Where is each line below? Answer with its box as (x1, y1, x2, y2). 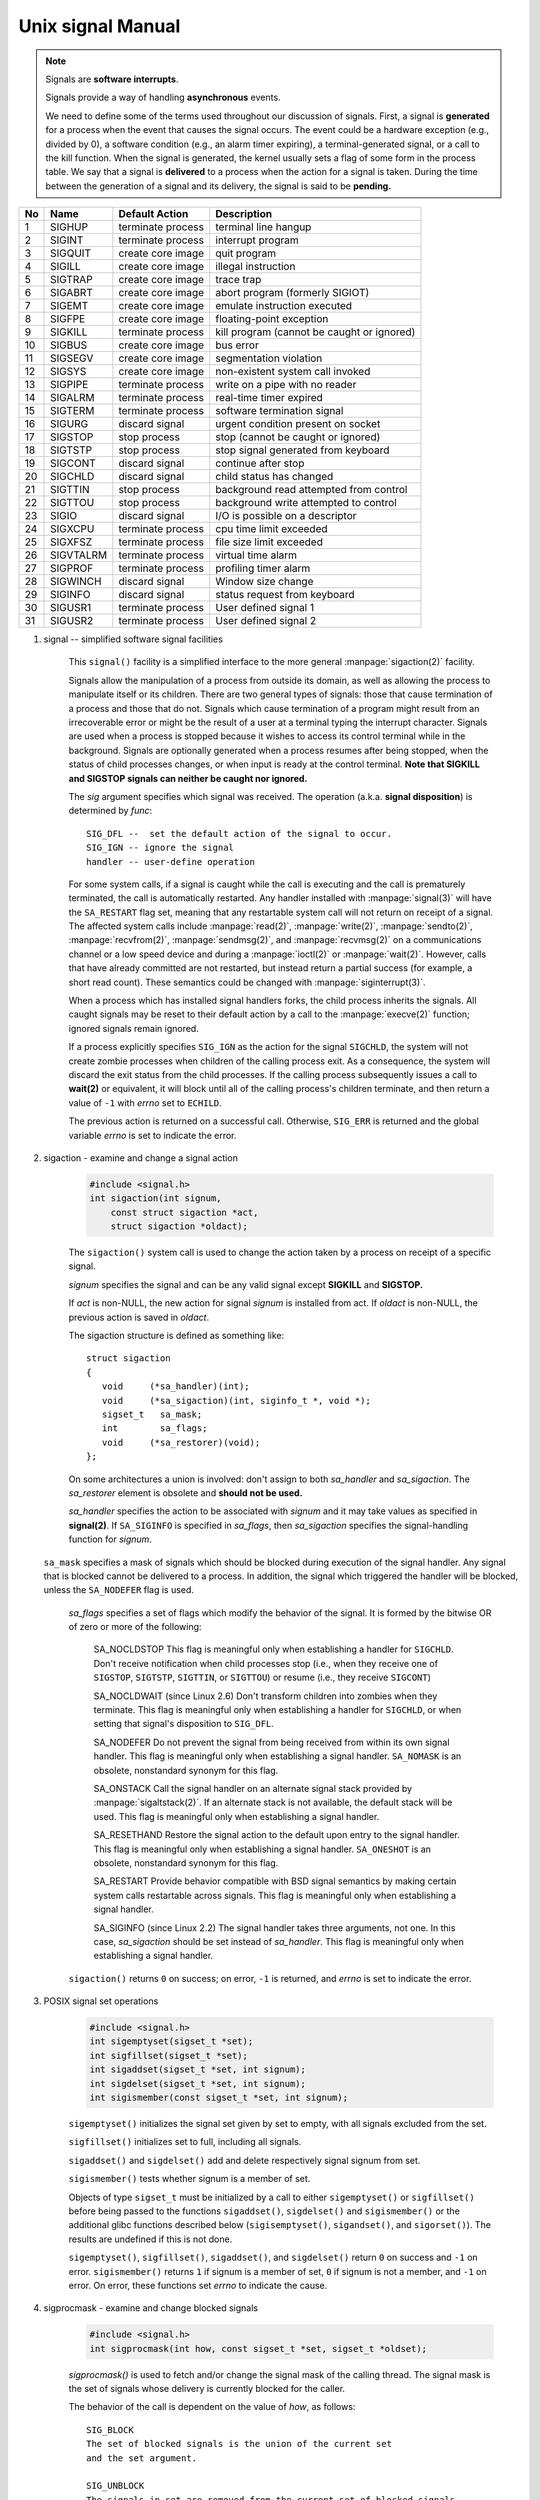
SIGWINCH (50, 575, 102, 589)
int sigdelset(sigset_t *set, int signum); (89, 2078, 307, 2089)
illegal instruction (215, 260, 296, 274)
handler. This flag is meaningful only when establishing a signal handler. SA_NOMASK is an (93, 1750, 462, 1762)
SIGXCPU (50, 522, 95, 536)
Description (215, 207, 273, 221)
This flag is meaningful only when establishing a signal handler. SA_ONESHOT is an (93, 1843, 432, 1855)
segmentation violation (215, 351, 323, 365)
